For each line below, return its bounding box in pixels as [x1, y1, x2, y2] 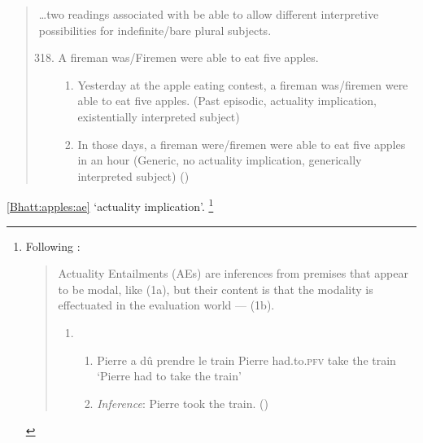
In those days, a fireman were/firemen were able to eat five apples [77, 135, 406, 152]
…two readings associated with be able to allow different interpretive [38, 6, 379, 22]
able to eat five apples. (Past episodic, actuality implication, [77, 92, 377, 109]
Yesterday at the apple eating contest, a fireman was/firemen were [77, 76, 408, 93]
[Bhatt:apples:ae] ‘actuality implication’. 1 [7, 195, 214, 214]
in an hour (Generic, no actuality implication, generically [77, 151, 362, 169]
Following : [25, 237, 81, 254]
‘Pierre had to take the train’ [97, 367, 242, 384]
